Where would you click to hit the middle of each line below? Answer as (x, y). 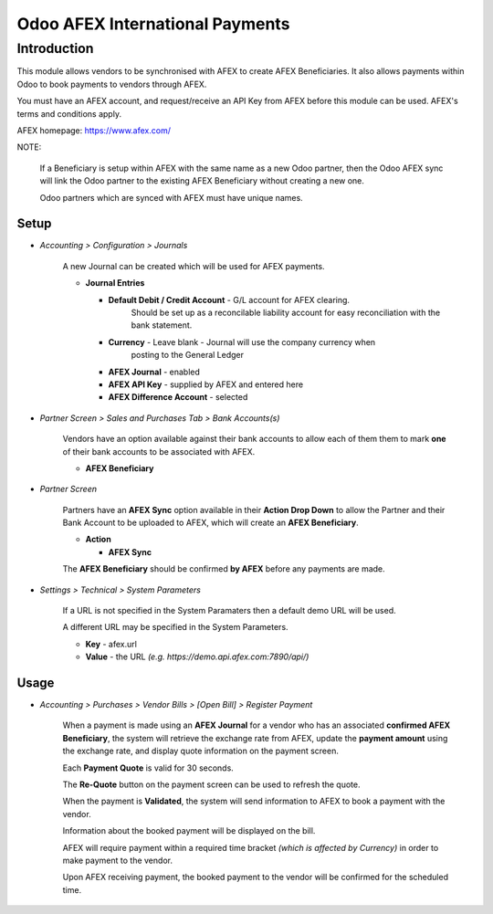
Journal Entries (115, 283)
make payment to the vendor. (118, 860)
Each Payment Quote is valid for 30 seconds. (148, 768)
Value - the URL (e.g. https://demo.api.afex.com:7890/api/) (197, 657)
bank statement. (162, 325)
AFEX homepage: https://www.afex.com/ (94, 130)
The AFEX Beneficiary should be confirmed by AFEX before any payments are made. (224, 569)
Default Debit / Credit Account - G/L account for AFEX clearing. (229, 299)
